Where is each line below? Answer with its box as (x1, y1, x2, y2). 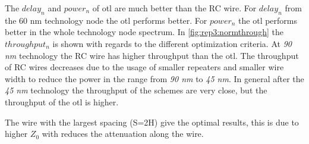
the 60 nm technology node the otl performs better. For (5, 14, 207, 26)
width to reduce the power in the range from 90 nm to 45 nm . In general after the (5, 72, 304, 84)
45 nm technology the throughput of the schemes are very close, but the (5, 84, 267, 96)
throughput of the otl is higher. (5, 95, 119, 108)
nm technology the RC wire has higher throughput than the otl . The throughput (5, 49, 299, 61)
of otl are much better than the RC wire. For (92, 2, 257, 14)
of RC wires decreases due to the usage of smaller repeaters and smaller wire (5, 61, 284, 73)
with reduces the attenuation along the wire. (42, 127, 204, 140)
